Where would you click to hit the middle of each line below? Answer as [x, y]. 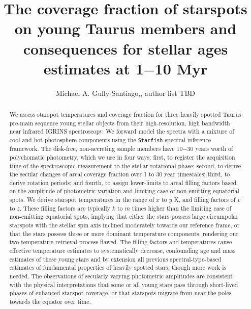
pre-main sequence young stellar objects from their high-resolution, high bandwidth [120, 123]
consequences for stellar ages [125, 48]
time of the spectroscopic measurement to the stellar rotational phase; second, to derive [125, 165]
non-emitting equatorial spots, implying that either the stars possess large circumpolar [124, 216]
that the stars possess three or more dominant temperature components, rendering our [124, 233]
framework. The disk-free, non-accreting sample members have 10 [96, 149]
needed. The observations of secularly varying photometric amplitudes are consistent [121, 276]
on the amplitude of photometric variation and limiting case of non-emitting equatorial [124, 191]
